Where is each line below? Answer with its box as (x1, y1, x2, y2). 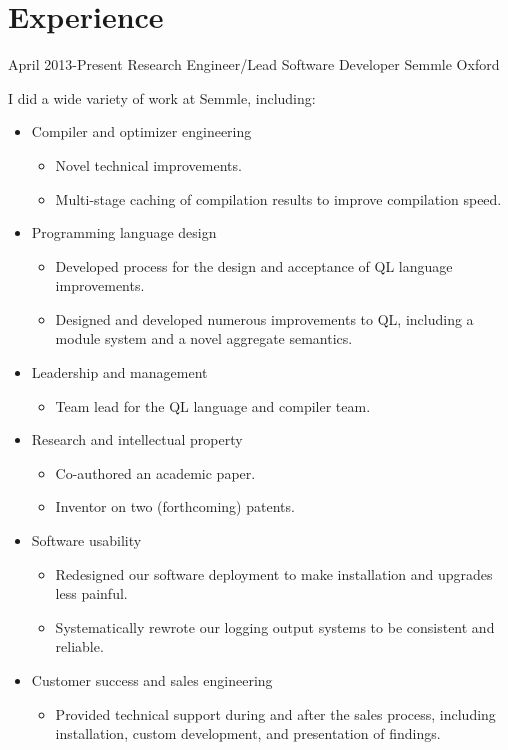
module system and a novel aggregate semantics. (55, 328, 353, 349)
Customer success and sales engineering (31, 670, 273, 690)
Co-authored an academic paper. (55, 462, 256, 483)
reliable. (55, 636, 104, 657)
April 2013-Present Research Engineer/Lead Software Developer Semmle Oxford (8, 54, 500, 75)
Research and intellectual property (31, 429, 243, 450)
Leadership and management (31, 362, 208, 383)
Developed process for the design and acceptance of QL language (55, 255, 453, 276)
